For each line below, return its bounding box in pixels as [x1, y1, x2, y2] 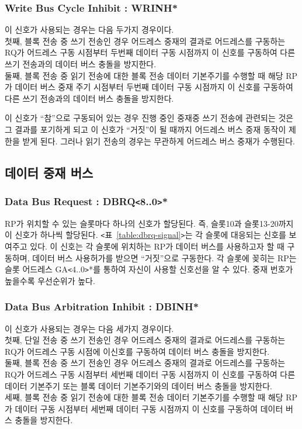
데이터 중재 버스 [5, 163, 93, 181]
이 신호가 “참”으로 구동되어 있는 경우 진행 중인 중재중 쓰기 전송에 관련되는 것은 [5, 112, 294, 124]
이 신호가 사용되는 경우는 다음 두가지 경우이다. [5, 23, 174, 36]
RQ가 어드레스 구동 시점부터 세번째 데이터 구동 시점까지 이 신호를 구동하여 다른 [5, 368, 296, 380]
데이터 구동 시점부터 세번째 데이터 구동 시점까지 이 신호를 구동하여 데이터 [15, 402, 283, 414]
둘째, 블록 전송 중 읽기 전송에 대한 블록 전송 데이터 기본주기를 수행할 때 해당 [5, 69, 283, 81]
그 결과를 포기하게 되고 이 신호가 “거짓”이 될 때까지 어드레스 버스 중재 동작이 [5, 123, 286, 135]
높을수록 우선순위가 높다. [5, 274, 95, 286]
